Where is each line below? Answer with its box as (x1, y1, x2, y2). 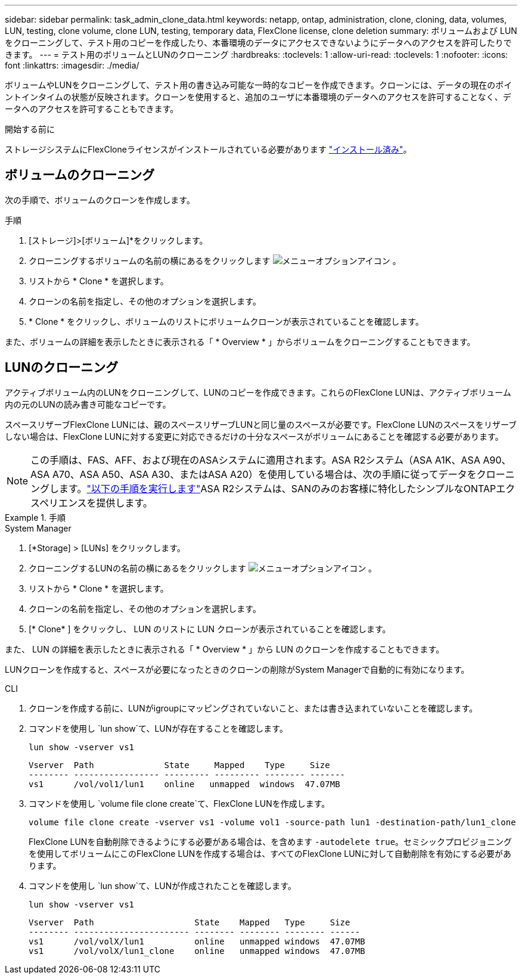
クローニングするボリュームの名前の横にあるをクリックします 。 (29, 255, 401, 266)
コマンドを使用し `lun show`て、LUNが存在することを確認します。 (29, 723, 288, 734)
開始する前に (5, 124, 55, 134)
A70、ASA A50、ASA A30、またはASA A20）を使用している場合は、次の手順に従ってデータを (52, 468, 477, 480)
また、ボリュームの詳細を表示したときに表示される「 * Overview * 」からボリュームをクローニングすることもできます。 (5, 336, 476, 347)
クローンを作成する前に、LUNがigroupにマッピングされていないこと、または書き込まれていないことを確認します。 (29, 703, 478, 713)
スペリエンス (30, 496, 87, 509)
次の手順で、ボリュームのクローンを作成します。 (5, 194, 195, 205)
